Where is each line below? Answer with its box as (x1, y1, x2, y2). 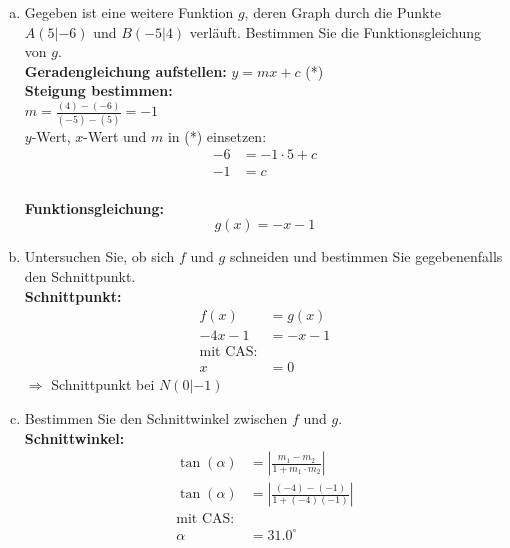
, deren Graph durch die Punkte (244, 2, 442, 22)
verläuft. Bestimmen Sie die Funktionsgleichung (189, 21, 481, 42)
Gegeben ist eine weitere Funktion (24, 2, 234, 22)
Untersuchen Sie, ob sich (24, 246, 175, 267)
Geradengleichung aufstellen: (24, 60, 227, 81)
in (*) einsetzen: (167, 125, 267, 146)
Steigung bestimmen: (24, 80, 173, 101)
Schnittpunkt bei (51, 374, 155, 395)
